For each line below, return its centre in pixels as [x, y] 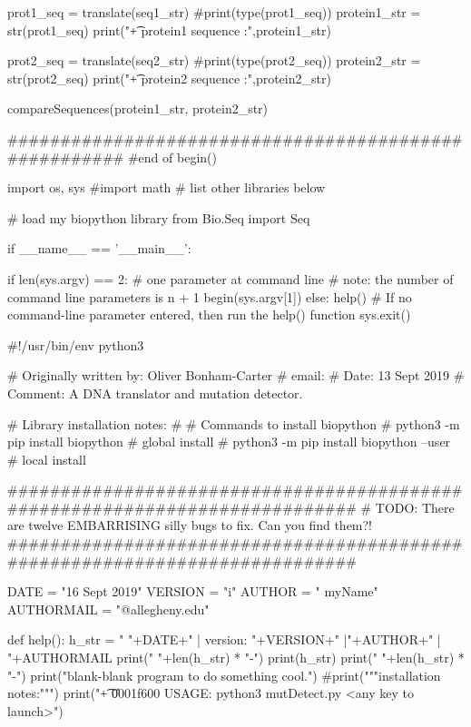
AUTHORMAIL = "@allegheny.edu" [108, 609]
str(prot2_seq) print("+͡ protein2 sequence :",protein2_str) [169, 78]
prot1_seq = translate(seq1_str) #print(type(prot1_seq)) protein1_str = [214, 12]
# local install [47, 459]
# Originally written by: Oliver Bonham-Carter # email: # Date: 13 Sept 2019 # [236, 375]
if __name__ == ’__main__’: [99, 248]
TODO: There [415, 507]
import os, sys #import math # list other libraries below [167, 187]
